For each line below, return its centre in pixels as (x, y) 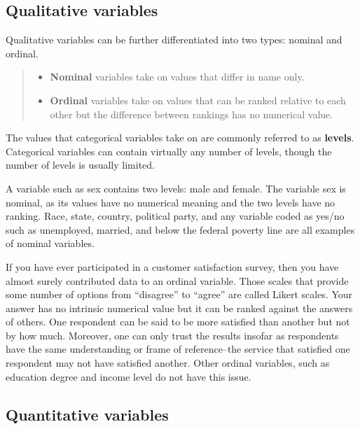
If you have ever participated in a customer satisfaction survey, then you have (172, 266)
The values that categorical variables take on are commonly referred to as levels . (180, 138)
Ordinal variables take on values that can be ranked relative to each (198, 100)
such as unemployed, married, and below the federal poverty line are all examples (180, 229)
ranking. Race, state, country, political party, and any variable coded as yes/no (175, 216)
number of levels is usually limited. (80, 165)
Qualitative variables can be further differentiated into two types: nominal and (174, 40)
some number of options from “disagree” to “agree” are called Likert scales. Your (179, 294)
